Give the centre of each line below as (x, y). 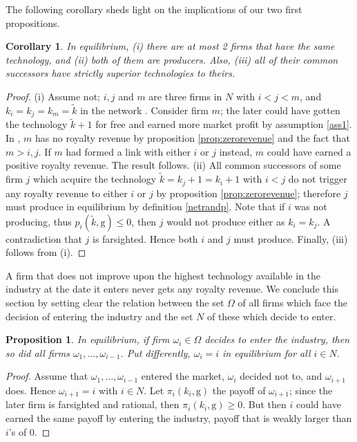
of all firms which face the (292, 303)
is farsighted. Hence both (145, 238)
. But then (264, 404)
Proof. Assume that (47, 376)
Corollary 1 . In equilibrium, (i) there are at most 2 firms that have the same (170, 46)
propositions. (33, 22)
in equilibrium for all (267, 352)
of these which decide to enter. (271, 316)
